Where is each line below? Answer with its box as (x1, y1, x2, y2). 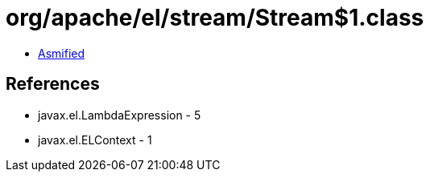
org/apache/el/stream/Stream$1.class (6, 4, 424, 31)
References (6, 74, 100, 95)
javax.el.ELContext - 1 (38, 132, 152, 147)
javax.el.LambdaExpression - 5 (38, 107, 201, 122)
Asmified (38, 46, 85, 60)
